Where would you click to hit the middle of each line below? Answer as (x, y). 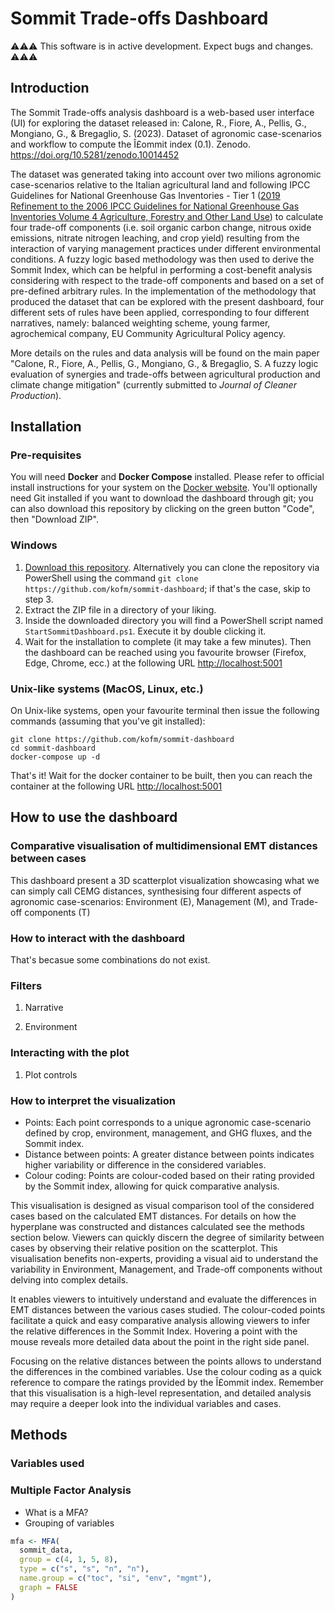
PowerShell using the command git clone (111, 578)
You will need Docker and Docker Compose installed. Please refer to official (167, 477)
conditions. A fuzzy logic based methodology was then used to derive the (162, 259)
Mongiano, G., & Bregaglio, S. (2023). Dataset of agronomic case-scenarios (166, 133)
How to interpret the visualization (93, 1100)
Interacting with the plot (70, 1053)
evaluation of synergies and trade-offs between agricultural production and (165, 374)
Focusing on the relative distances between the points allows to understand (166, 1361)
